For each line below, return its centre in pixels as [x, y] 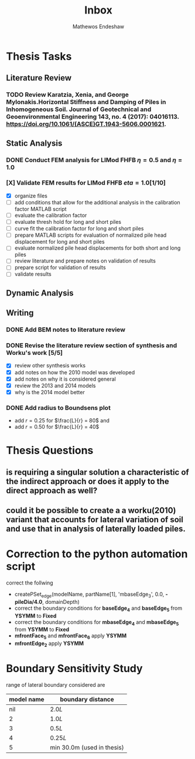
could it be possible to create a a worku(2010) [91, 511]
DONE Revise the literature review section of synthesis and [92, 345]
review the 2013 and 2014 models [55, 385]
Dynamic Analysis [40, 293]
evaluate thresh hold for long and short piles [68, 222]
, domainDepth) [61, 602]
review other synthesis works [50, 365]
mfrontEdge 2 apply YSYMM [49, 644]
